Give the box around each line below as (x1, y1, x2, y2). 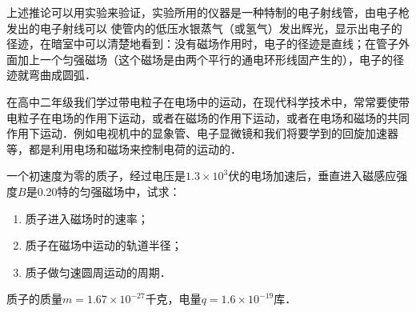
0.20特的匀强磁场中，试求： (37, 182, 181, 199)
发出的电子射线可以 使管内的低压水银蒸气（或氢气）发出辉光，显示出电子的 (6, 19, 402, 36)
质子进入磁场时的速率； (25, 210, 149, 226)
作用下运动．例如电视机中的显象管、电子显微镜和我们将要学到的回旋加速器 (6, 125, 398, 142)
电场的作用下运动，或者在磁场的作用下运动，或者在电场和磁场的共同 (50, 109, 410, 126)
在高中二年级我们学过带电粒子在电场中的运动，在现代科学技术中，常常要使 (6, 93, 398, 110)
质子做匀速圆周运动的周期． (25, 263, 171, 280)
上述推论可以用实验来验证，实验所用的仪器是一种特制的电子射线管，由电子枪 (6, 4, 410, 20)
